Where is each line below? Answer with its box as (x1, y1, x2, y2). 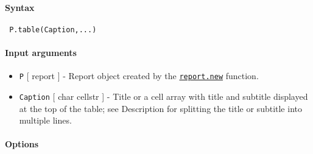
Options (5, 138, 39, 150)
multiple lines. (19, 114, 72, 127)
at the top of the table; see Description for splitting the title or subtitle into (19, 102, 302, 114)
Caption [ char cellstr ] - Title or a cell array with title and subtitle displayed (19, 89, 308, 102)
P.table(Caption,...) (9, 25, 97, 34)
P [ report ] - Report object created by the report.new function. (19, 69, 259, 82)
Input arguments (5, 46, 77, 59)
